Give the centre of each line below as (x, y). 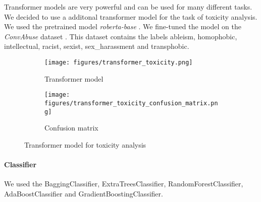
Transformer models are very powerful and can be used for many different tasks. (128, 7)
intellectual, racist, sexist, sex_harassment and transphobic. (97, 46)
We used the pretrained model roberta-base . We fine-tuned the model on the (123, 26)
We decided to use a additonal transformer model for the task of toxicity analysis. (131, 16)
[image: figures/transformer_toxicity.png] (119, 62)
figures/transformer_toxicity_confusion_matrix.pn (131, 103)
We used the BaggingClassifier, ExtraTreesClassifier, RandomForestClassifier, (124, 184)
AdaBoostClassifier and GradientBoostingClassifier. (84, 193)
